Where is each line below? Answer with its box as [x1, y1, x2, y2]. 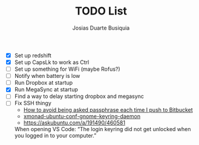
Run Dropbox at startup [14, 79, 73, 86]
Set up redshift [14, 51, 52, 59]
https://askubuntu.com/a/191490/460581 [23, 119, 125, 126]
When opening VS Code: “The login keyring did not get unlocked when [14, 126, 191, 133]
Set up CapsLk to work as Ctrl [14, 59, 90, 66]
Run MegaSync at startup [14, 86, 78, 93]
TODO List [74, 4, 128, 18]
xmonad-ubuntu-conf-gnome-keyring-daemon [23, 113, 140, 120]
